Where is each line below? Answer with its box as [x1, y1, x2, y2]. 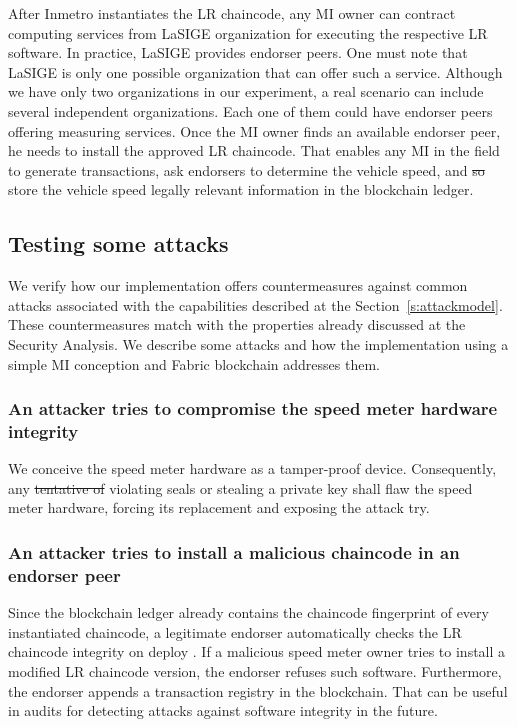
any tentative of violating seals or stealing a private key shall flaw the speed [8, 477, 473, 498]
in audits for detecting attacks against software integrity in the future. [8, 700, 438, 721]
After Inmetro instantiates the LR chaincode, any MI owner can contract [8, 3, 456, 23]
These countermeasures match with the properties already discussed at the [8, 314, 466, 335]
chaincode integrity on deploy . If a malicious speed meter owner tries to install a [8, 641, 506, 662]
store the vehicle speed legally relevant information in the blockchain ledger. [8, 179, 474, 200]
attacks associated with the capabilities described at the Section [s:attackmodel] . [8, 294, 503, 315]
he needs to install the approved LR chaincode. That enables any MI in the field [8, 140, 500, 161]
